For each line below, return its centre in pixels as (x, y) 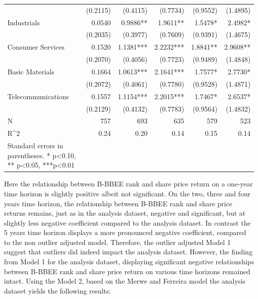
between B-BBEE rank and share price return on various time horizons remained (127, 271)
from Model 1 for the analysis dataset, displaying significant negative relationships (129, 262)
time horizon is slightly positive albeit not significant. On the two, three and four (127, 193)
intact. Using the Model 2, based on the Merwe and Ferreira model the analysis (125, 281)
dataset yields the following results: (58, 290)
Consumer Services (36, 47)
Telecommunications (38, 96)
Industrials (24, 22)
